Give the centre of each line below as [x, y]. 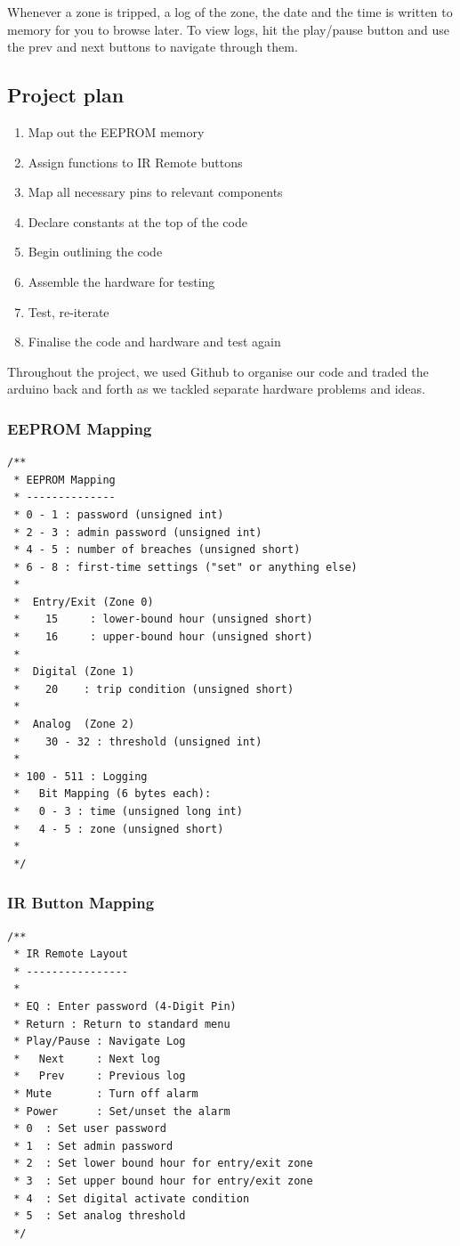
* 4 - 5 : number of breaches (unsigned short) [157, 550]
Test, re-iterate [69, 311]
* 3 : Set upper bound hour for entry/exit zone [163, 1181]
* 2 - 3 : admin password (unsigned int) [138, 532]
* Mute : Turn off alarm [106, 1093]
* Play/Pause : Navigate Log [100, 1042]
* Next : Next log [87, 1059]
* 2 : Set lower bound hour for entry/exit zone [163, 1164]
